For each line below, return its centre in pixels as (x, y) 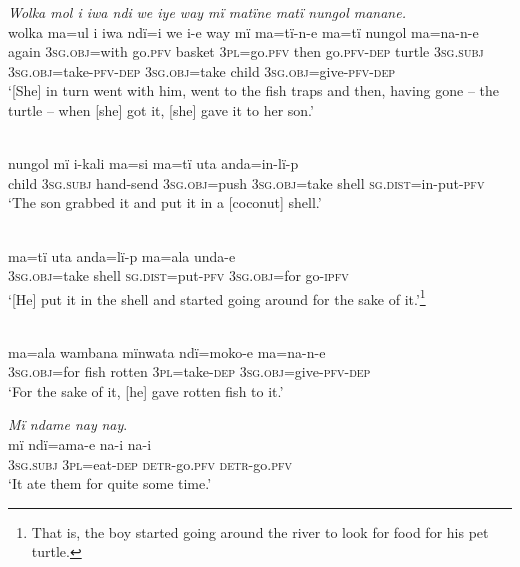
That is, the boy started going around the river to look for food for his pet (260, 531)
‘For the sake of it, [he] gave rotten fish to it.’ (146, 390)
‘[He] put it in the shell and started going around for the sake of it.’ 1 (217, 297)
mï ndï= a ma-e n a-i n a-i (80, 443)
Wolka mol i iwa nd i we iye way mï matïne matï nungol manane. (207, 12)
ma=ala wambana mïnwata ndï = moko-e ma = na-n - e (167, 351)
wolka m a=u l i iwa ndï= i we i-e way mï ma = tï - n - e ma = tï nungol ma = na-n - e (243, 31)
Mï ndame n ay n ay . (68, 424)
